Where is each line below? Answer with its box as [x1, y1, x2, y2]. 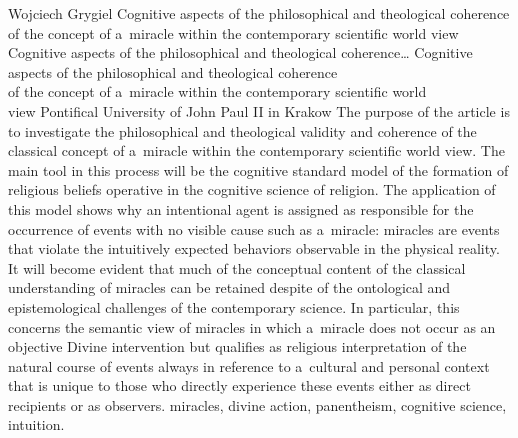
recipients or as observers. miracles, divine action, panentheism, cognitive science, [8, 394, 507, 415]
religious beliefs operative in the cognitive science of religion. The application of [8, 179, 496, 200]
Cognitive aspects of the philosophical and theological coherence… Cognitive [8, 42, 473, 63]
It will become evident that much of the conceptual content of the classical [8, 257, 466, 278]
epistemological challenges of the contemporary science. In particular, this [8, 296, 460, 317]
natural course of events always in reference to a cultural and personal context [8, 355, 490, 376]
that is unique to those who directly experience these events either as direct [8, 375, 471, 396]
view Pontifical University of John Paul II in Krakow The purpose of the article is [8, 100, 510, 121]
